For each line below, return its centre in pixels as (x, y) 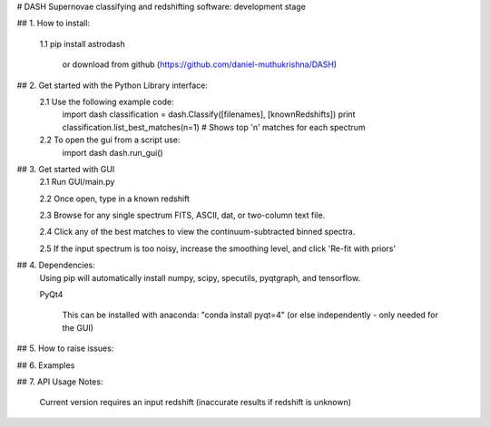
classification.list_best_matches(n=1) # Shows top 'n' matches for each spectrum (214, 127)
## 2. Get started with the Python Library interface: (112, 85)
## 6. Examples (46, 365)
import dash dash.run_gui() (113, 152)
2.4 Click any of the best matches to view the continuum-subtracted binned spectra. (197, 232)
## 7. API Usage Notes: (60, 382)
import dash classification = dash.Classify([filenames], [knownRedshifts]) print (209, 114)
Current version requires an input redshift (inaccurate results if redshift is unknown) (196, 403)
